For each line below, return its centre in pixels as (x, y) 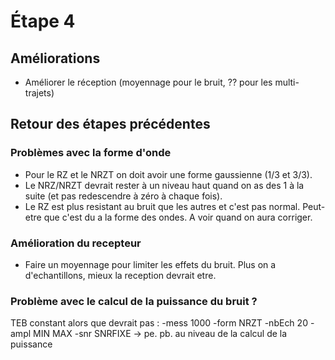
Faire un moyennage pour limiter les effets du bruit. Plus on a (150, 264)
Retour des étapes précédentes (110, 124)
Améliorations (55, 58)
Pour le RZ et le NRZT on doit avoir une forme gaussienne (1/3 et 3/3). (168, 174)
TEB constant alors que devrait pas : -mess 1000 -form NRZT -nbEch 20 (159, 323)
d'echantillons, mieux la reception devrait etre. (120, 275)
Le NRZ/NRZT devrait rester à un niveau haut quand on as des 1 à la (164, 185)
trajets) (39, 93)
